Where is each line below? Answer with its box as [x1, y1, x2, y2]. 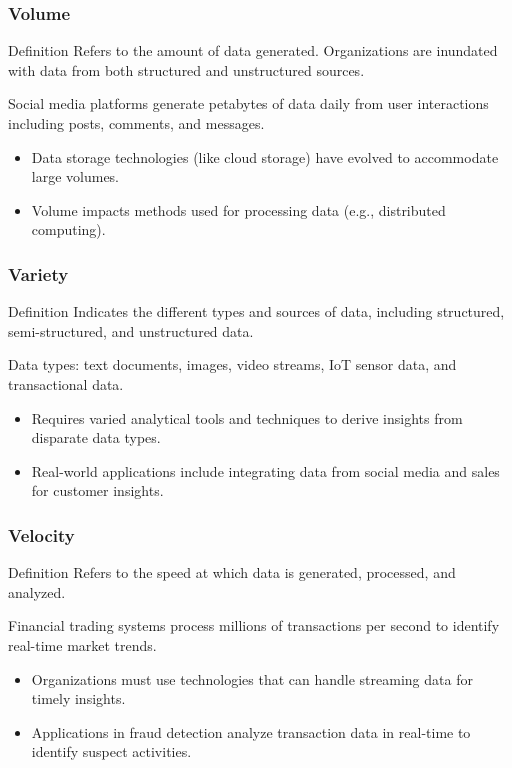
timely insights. [31, 688, 126, 709]
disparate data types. [31, 427, 161, 448]
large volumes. [31, 166, 120, 187]
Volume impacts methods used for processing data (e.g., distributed [31, 199, 446, 220]
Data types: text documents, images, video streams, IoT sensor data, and [8, 354, 457, 375]
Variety [8, 261, 69, 286]
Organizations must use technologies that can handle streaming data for [31, 668, 473, 689]
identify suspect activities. [31, 741, 192, 762]
